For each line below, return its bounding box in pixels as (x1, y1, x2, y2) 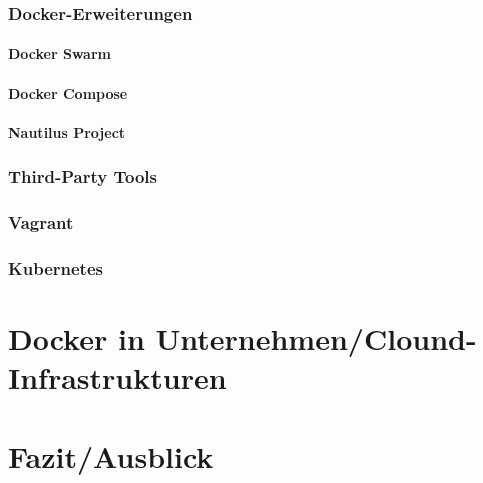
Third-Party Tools (8, 164, 157, 189)
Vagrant (8, 210, 74, 235)
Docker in (8, 318, 145, 359)
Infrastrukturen (8, 357, 227, 398)
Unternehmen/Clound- (155, 318, 477, 359)
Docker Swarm (8, 43, 111, 64)
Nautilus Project (8, 121, 126, 142)
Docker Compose (8, 82, 128, 103)
